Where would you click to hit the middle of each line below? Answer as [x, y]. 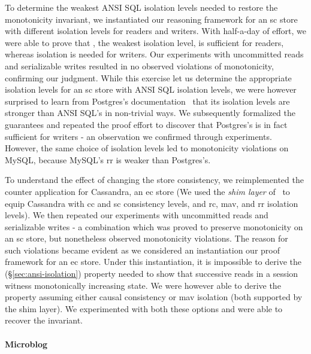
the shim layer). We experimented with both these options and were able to [144, 308]
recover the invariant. [44, 320]
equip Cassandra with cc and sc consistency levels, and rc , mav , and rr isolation [152, 203]
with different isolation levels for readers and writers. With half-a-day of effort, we [156, 31]
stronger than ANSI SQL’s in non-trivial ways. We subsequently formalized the [150, 113]
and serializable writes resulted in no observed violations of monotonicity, [139, 65]
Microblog [26, 344]
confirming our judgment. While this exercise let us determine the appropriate [148, 77]
